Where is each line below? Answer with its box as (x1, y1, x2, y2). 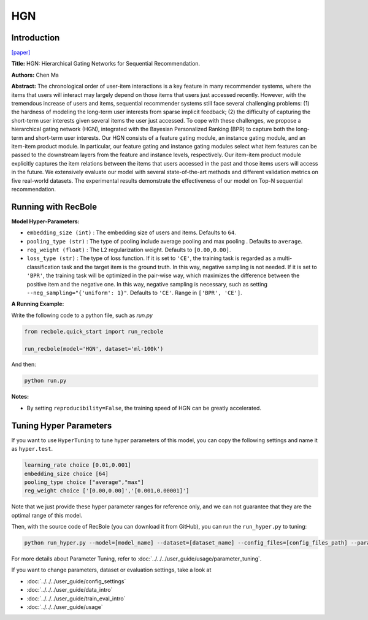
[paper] (11, 49, 31, 56)
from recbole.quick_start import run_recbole (24, 328, 164, 335)
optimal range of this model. (11, 511, 83, 519)
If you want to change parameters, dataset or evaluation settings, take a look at (11, 566, 212, 573)
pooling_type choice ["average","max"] (24, 478, 144, 486)
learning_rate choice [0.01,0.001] (24, 462, 131, 469)
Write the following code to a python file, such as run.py (11, 312, 153, 319)
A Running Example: (11, 300, 64, 308)
